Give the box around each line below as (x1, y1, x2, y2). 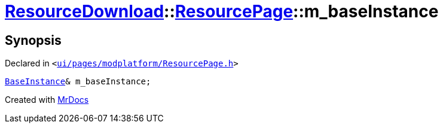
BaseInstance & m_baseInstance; (5, 77, 151, 87)
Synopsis (5, 32, 62, 48)
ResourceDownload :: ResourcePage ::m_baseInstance (5, 1, 439, 22)
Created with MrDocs (5, 95, 89, 105)
